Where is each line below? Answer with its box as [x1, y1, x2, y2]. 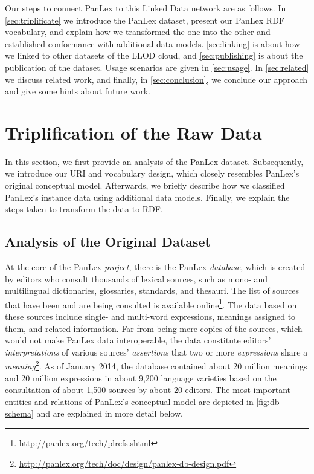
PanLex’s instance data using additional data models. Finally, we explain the [5, 190, 290, 203]
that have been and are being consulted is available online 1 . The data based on [5, 296, 297, 311]
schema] [5, 407, 34, 420]
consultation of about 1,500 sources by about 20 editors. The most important [5, 383, 291, 396]
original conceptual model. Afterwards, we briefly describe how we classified [5, 179, 285, 192]
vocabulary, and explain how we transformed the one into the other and [5, 25, 271, 38]
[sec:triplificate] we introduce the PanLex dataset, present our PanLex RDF [5, 13, 284, 26]
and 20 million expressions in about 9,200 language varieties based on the [5, 371, 277, 384]
